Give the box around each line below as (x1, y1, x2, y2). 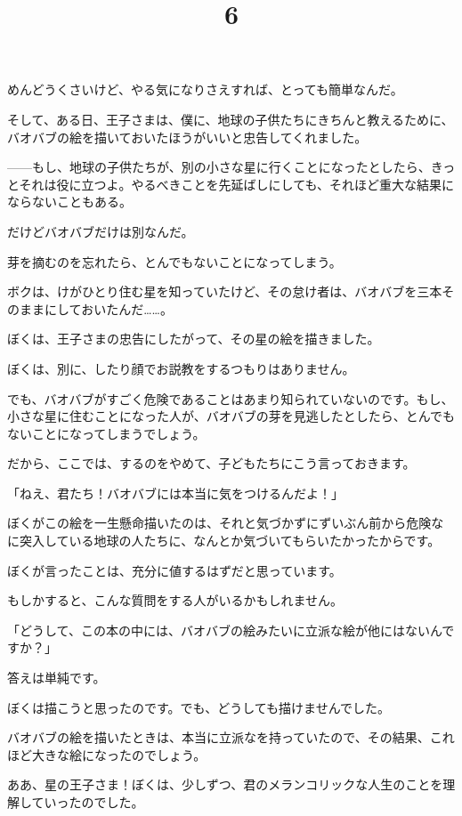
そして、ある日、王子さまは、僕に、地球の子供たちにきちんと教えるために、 (7, 109, 454, 128)
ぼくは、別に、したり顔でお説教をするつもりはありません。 (7, 359, 355, 377)
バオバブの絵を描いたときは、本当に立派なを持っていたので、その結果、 (7, 728, 430, 747)
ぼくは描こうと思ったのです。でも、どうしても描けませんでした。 (7, 698, 390, 716)
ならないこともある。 (7, 192, 132, 211)
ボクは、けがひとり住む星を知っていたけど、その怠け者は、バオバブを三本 (7, 282, 442, 301)
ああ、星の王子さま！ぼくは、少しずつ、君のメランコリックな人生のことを (7, 775, 443, 794)
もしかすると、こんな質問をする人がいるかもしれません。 (7, 591, 344, 610)
